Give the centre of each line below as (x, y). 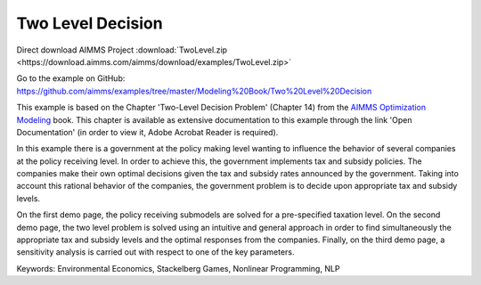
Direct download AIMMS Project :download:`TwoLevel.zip (122, 50)
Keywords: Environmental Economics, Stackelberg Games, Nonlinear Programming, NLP (178, 268)
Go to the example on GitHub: (71, 78)
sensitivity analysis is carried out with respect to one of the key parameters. (155, 252)
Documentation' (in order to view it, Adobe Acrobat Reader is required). (147, 132)
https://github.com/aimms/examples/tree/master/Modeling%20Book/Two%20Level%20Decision (194, 91)
